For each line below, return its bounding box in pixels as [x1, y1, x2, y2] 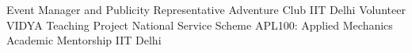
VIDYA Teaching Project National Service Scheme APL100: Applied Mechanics [6, 16, 393, 33]
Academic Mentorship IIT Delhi [6, 32, 162, 48]
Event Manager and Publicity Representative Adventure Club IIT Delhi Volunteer [6, 2, 406, 17]
